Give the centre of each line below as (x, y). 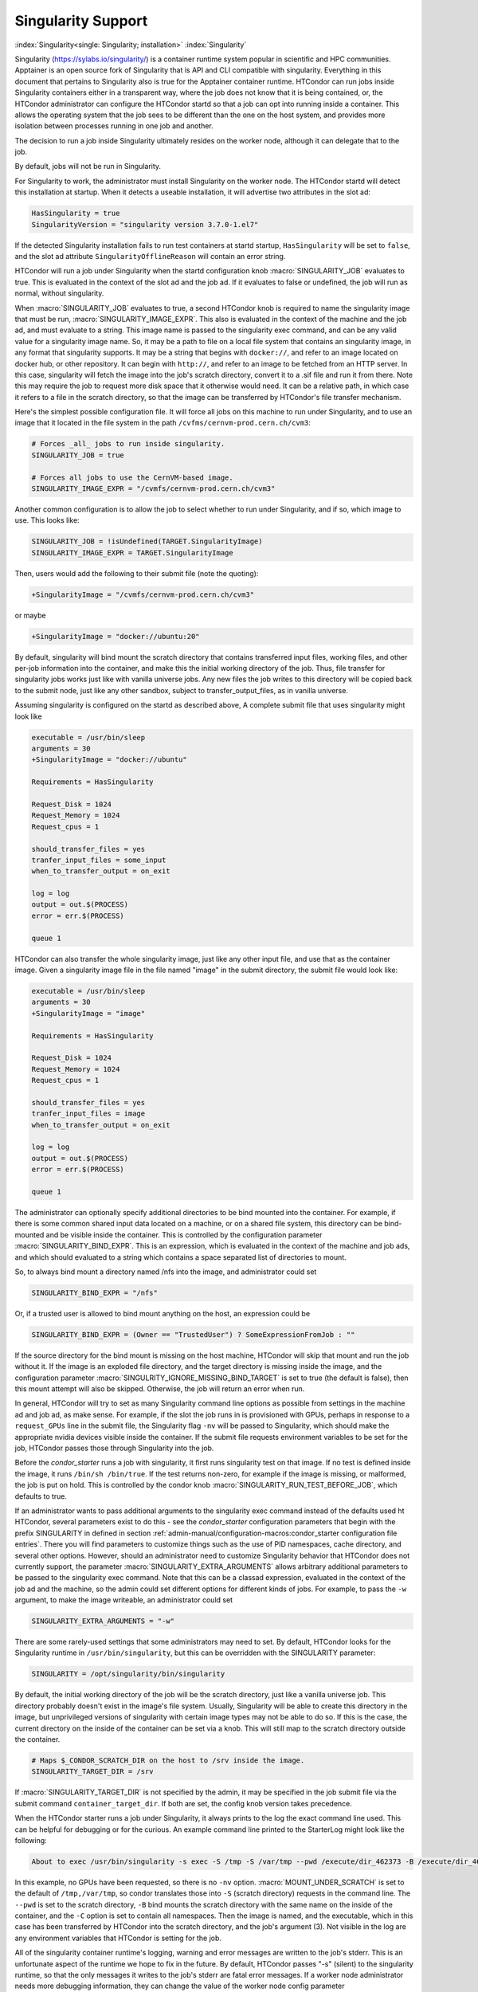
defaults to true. (41, 1496)
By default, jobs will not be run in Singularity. (88, 167)
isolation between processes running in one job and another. (114, 126)
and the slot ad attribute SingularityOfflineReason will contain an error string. (150, 256)
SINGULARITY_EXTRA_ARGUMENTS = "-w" (103, 1621)
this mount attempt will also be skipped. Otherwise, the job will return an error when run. (160, 1389)
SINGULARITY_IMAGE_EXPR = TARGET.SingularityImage (133, 553)
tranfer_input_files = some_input (99, 860)
